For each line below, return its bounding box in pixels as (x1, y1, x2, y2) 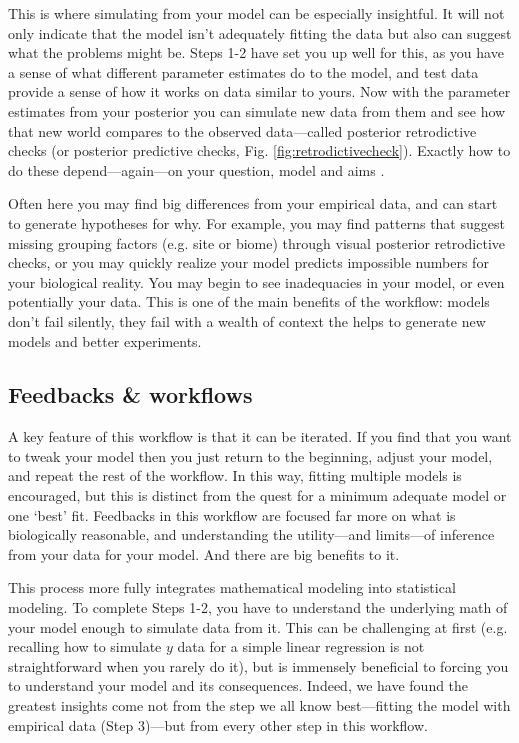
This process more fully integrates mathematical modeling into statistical (8, 577, 456, 598)
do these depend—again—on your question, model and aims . (8, 159, 385, 180)
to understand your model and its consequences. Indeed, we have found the (8, 675, 469, 696)
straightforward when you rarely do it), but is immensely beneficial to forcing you (8, 655, 509, 676)
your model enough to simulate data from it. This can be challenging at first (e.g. (8, 616, 508, 637)
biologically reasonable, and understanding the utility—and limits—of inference (8, 524, 495, 545)
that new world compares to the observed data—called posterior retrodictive (8, 120, 477, 141)
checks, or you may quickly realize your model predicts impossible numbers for (8, 252, 489, 273)
